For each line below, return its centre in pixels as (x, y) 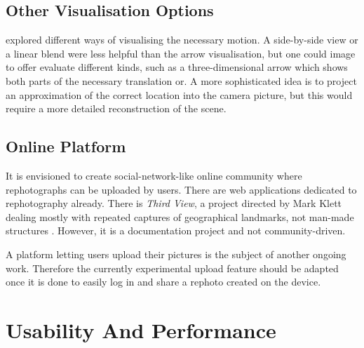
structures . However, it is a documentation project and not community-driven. (176, 230)
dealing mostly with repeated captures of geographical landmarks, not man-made (180, 216)
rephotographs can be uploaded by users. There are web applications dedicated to (181, 189)
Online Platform (66, 146)
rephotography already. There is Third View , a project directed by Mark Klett (174, 203)
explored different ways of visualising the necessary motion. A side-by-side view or (182, 40)
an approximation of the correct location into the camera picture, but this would (179, 94)
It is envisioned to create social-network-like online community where (154, 175)
